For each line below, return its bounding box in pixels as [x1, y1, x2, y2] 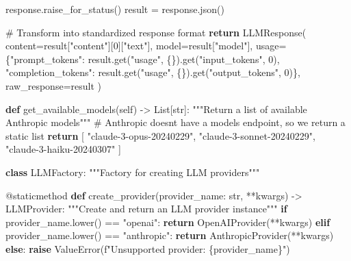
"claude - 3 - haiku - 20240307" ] [5, 142, 121, 156]
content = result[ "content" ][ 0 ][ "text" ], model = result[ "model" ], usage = [5, 38, 287, 53]
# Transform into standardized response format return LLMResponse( [5, 25, 307, 39]
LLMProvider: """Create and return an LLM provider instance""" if [5, 201, 287, 216]
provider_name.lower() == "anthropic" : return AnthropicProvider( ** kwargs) [5, 228, 334, 243]
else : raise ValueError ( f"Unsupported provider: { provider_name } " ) [5, 241, 290, 256]
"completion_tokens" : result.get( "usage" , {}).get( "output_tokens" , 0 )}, [5, 65, 300, 79]
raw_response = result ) [5, 78, 101, 92]
